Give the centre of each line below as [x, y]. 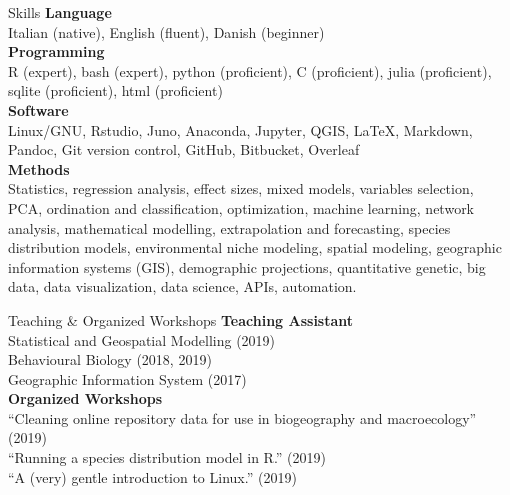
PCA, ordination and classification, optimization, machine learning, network [241, 207]
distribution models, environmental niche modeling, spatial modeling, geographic [255, 247]
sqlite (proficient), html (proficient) [115, 90]
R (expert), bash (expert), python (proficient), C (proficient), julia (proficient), [250, 70]
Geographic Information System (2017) [127, 378]
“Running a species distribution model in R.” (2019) [167, 457]
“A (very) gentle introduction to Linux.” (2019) [152, 476]
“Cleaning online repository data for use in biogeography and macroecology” [242, 417]
